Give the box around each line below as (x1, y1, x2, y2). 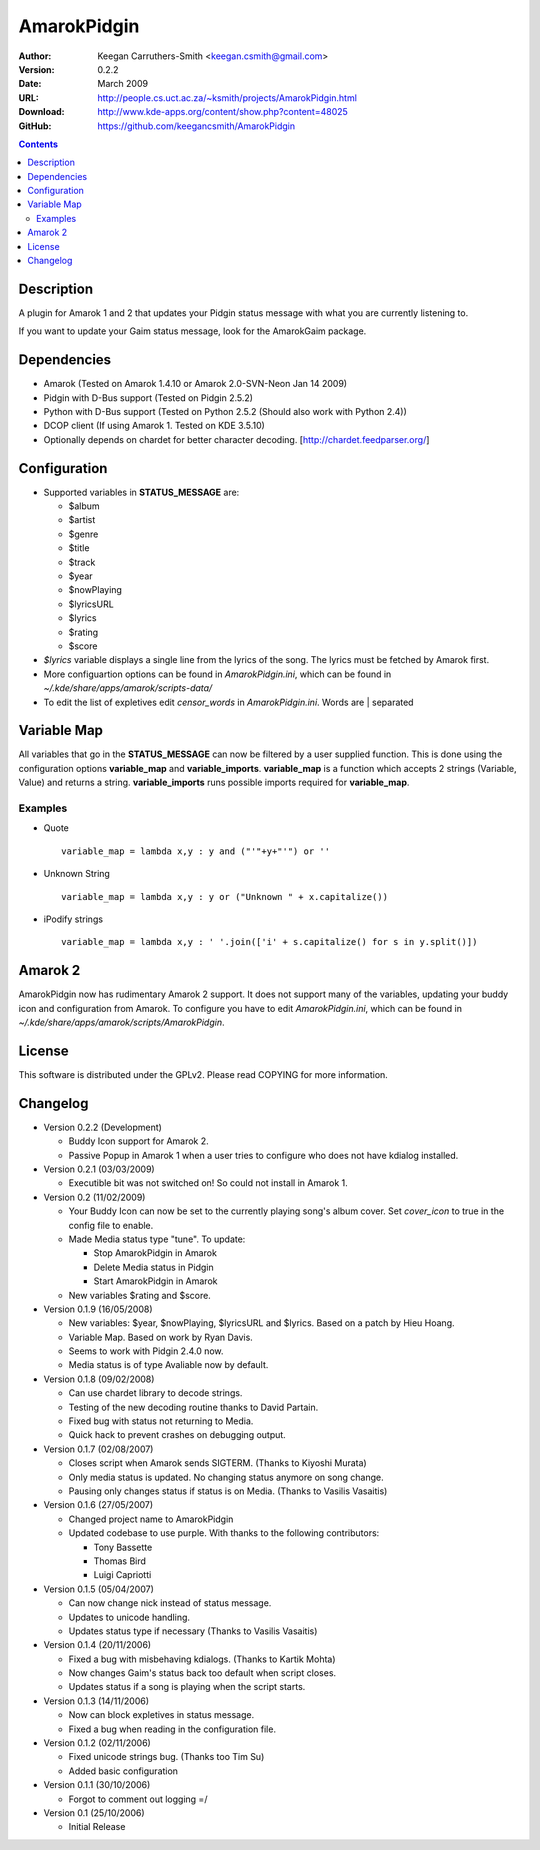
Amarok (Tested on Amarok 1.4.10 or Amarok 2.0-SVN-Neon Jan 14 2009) (43, 378, 348, 390)
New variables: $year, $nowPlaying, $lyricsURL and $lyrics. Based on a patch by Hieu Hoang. (68, 1317, 455, 1329)
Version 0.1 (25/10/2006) (43, 1806, 145, 1819)
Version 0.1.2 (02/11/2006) (43, 1737, 152, 1749)
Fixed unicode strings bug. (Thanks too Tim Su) (68, 1751, 265, 1763)
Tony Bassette (93, 1541, 153, 1553)
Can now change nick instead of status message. (68, 1597, 272, 1609)
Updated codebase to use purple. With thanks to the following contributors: (68, 1527, 380, 1539)
